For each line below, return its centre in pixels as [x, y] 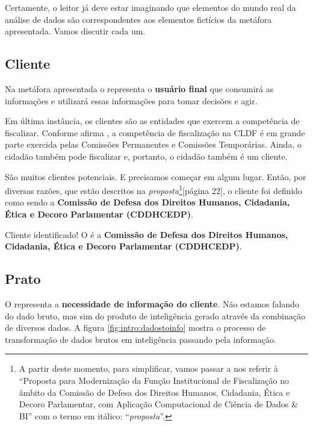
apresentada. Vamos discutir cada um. [75, 31]
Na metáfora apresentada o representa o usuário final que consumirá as [139, 88]
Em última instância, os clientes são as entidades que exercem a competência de [152, 121]
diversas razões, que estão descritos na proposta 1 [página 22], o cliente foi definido [154, 190]
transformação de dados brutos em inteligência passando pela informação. [141, 339]
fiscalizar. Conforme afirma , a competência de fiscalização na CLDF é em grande [155, 132]
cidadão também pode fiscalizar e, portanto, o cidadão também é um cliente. [146, 156]
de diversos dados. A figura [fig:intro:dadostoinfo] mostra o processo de [135, 327]
